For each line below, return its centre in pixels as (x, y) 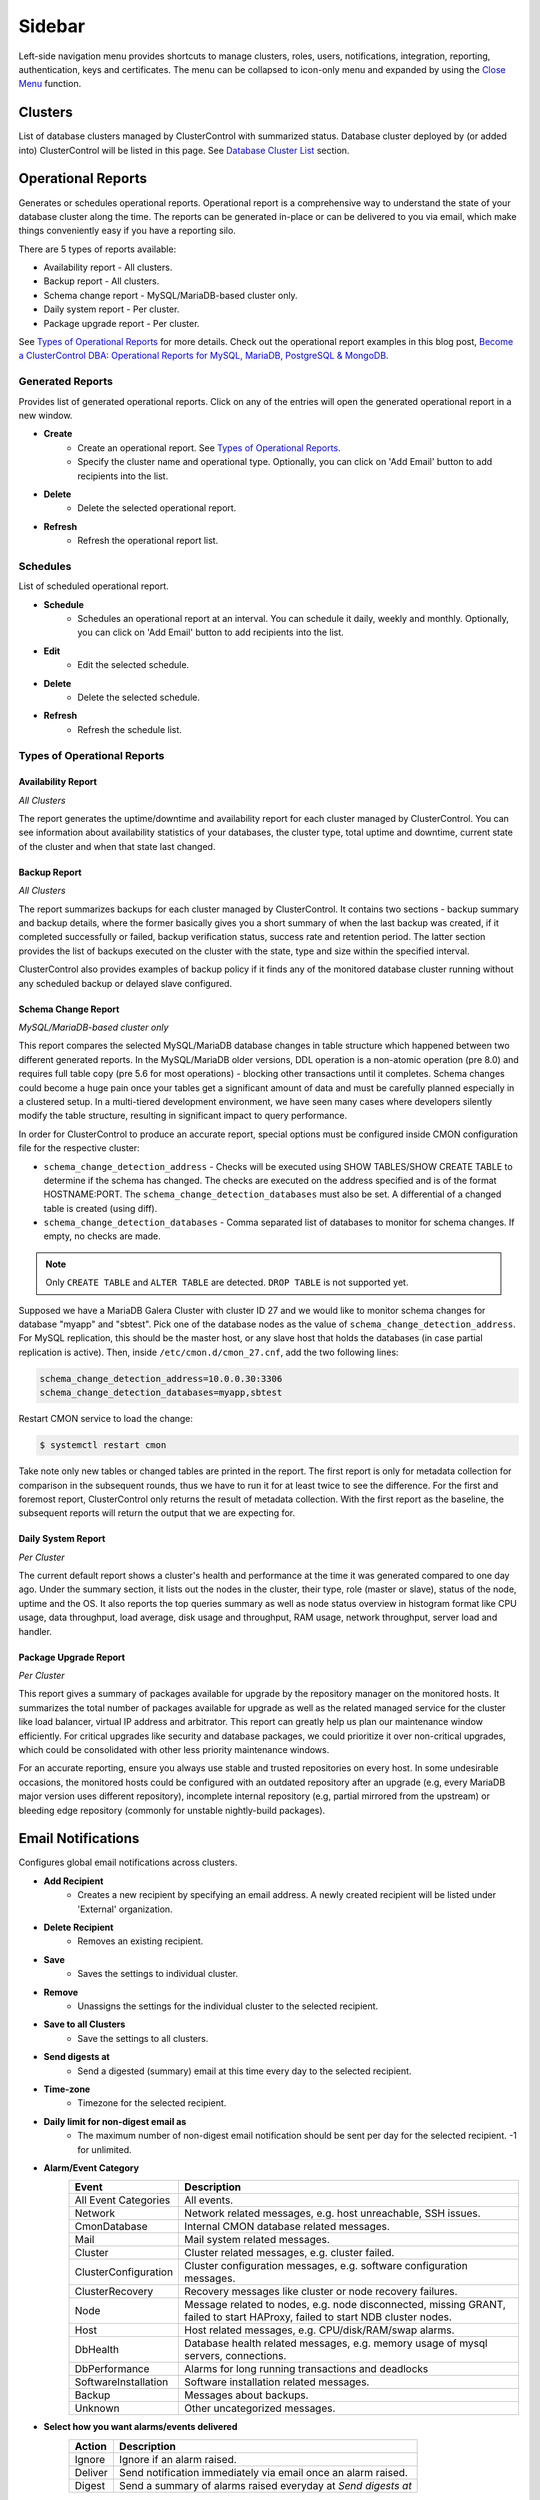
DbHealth (97, 2350)
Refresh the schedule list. (129, 729)
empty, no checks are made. (102, 1236)
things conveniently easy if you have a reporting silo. (127, 231)
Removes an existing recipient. (140, 1941)
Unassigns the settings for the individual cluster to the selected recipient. (228, 2006)
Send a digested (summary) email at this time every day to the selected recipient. (244, 2071)
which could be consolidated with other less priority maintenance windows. (174, 1749)
